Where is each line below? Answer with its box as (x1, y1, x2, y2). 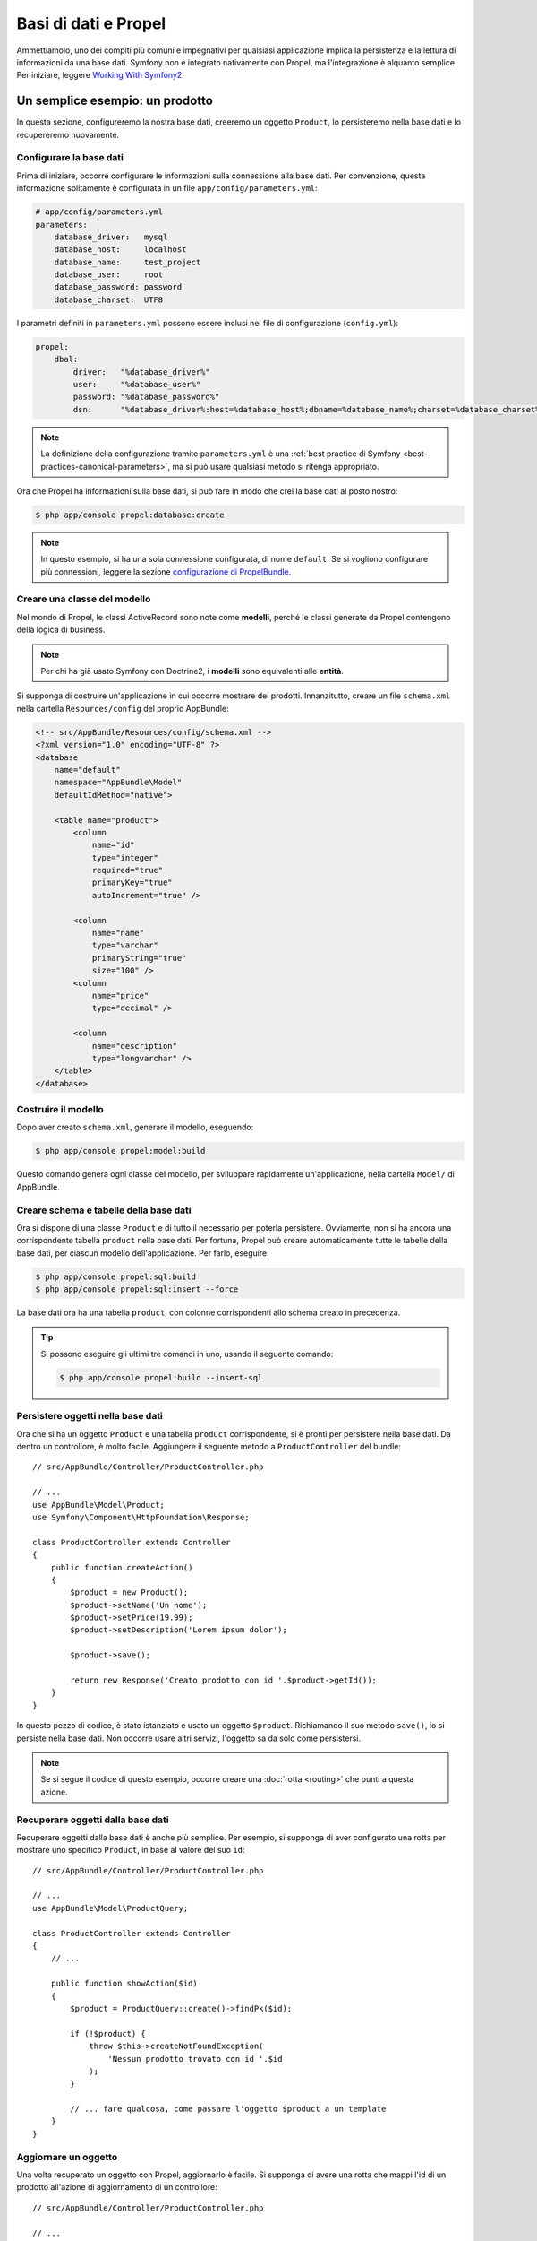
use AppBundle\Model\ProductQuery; (32, 1903, 189, 1913)
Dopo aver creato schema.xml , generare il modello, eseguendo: (16, 1121, 254, 1133)
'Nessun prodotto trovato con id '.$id (107, 2054, 283, 2064)
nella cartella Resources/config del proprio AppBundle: (16, 703, 229, 714)
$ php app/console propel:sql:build (35, 1271, 197, 1282)
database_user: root (54, 270, 164, 280)
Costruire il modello (16, 1103, 105, 1116)
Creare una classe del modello (16, 593, 151, 605)
